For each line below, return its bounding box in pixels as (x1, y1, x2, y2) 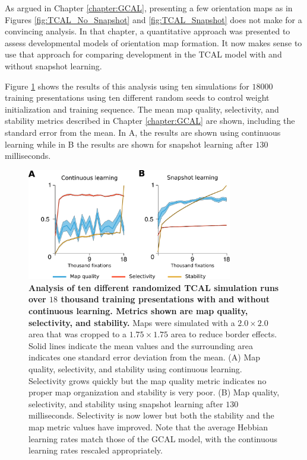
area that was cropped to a (29, 328, 127, 340)
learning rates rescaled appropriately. (29, 444, 163, 456)
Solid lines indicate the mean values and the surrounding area (29, 339, 253, 352)
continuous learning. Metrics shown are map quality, (29, 304, 248, 317)
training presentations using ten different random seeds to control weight (5, 91, 270, 104)
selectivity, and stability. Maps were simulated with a (29, 316, 235, 328)
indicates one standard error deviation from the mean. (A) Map (29, 351, 261, 363)
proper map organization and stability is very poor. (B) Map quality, (29, 386, 280, 398)
